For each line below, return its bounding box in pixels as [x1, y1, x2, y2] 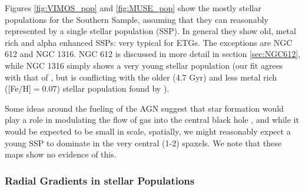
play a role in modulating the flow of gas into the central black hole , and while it [5, 113, 299, 126]
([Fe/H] [5, 82, 31, 95]
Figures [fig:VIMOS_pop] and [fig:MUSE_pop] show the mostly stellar [5, 2, 261, 14]
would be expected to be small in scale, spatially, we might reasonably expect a [5, 125, 291, 137]
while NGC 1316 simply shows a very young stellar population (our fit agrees [5, 59, 283, 71]
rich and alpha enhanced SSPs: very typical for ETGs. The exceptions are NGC [5, 36, 293, 48]
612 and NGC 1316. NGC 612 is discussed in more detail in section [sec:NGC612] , [5, 48, 301, 60]
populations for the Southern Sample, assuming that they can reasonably [5, 13, 268, 25]
